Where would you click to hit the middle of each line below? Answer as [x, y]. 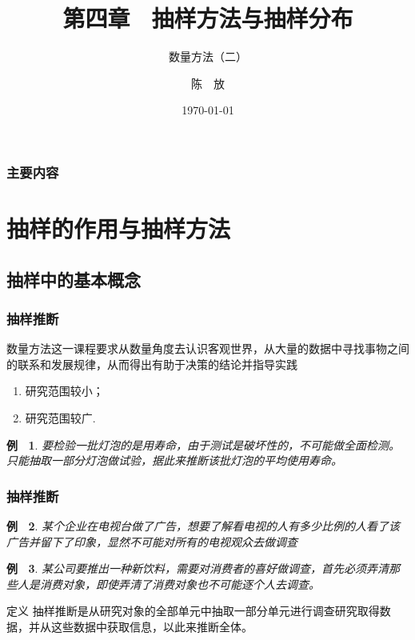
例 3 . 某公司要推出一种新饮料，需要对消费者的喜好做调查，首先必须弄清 [198, 568]
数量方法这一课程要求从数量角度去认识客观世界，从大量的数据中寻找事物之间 [208, 348]
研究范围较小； [64, 391]
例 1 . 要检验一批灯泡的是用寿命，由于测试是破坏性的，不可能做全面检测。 [204, 444]
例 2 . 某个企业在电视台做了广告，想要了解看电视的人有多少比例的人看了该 [204, 525]
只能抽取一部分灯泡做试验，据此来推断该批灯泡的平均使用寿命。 [174, 460]
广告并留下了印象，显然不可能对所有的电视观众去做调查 [152, 541]
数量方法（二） [208, 56]
